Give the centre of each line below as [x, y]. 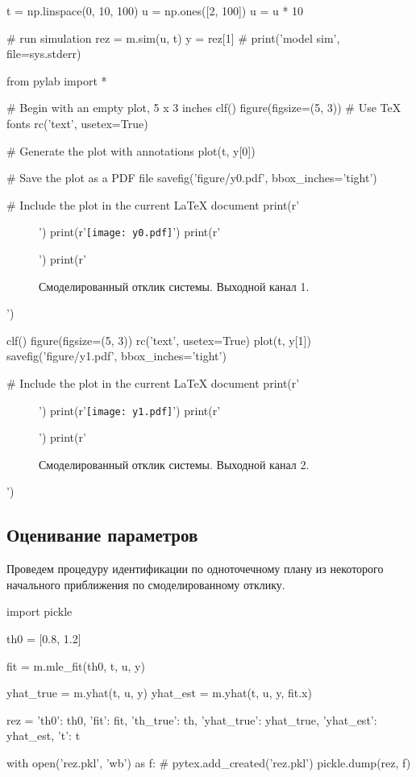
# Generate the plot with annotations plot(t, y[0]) [131, 150]
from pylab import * [57, 80]
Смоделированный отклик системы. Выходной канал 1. [174, 286]
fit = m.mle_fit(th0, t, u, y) [76, 665]
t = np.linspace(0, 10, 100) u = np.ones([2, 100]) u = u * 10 [155, 10]
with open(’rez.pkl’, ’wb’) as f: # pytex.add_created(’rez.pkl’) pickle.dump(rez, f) [209, 762]
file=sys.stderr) [44, 54]
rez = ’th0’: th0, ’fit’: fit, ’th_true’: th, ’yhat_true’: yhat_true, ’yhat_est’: [192, 719]
